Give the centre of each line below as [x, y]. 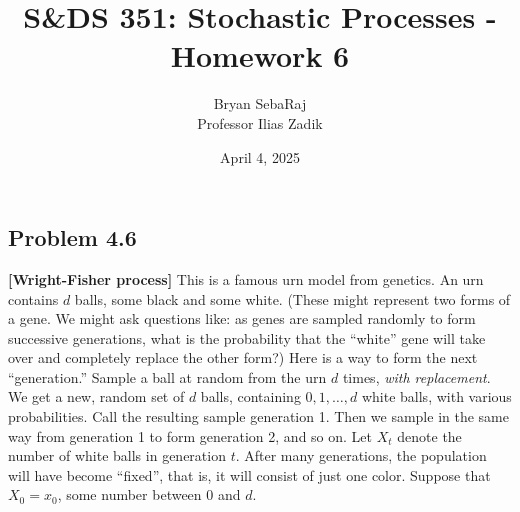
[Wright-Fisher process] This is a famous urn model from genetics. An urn [246, 278]
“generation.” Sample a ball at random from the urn [167, 376]
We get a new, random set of [96, 396]
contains [33, 298]
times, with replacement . [416, 376]
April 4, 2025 [260, 156]
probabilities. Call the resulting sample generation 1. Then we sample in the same [258, 416]
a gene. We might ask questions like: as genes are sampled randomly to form [242, 318]
